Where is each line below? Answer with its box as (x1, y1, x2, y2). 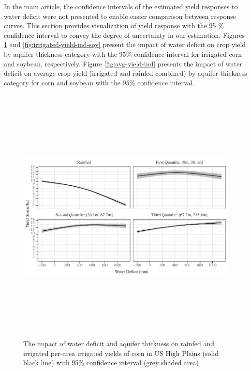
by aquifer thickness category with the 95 (4, 48, 126, 59)
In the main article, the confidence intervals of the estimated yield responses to (4, 1, 238, 11)
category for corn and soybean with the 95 (4, 77, 130, 87)
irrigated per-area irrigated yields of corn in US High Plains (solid (23, 348, 219, 358)
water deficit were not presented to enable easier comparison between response (4, 11, 236, 21)
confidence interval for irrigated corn (133, 48, 242, 59)
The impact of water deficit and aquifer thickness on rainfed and (23, 338, 215, 348)
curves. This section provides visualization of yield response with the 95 (4, 20, 216, 31)
